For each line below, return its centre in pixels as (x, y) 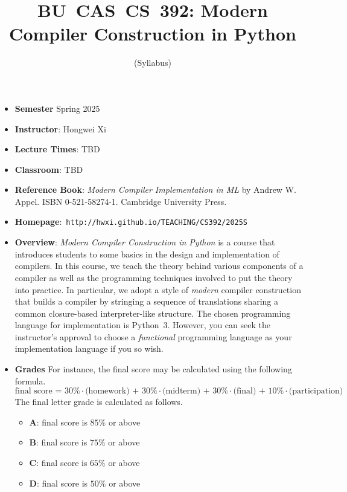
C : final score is (58, 463)
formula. (30, 380)
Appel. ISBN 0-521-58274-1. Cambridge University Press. (121, 201)
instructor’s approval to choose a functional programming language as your (153, 336)
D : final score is (59, 483)
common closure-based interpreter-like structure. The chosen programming (153, 313)
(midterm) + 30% (196, 391)
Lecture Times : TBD (57, 149)
